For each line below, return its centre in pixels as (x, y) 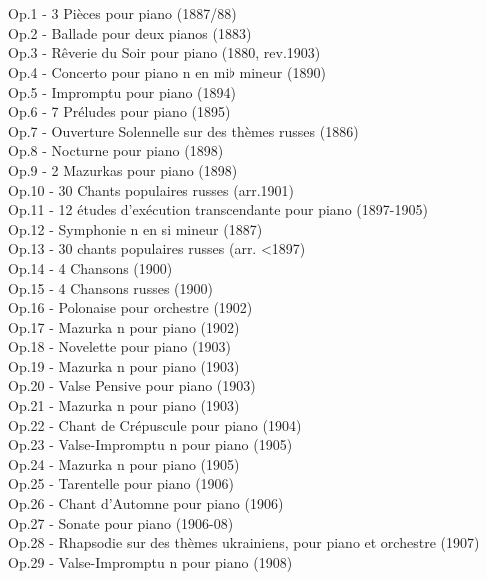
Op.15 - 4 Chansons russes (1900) (110, 287)
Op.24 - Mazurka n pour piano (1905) (124, 463)
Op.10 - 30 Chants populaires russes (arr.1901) (151, 189)
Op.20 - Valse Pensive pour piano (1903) (132, 385)
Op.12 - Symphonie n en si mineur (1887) (135, 228)
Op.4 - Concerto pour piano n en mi (119, 71)
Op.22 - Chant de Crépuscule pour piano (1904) (155, 424)
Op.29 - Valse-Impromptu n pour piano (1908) (150, 561)
